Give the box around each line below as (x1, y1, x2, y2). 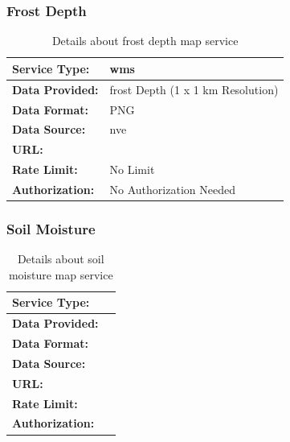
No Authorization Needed (109, 180, 235, 197)
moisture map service (8, 266, 113, 283)
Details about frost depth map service (51, 32, 239, 49)
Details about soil (17, 250, 104, 267)
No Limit (109, 161, 155, 178)
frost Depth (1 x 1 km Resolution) (109, 81, 279, 97)
